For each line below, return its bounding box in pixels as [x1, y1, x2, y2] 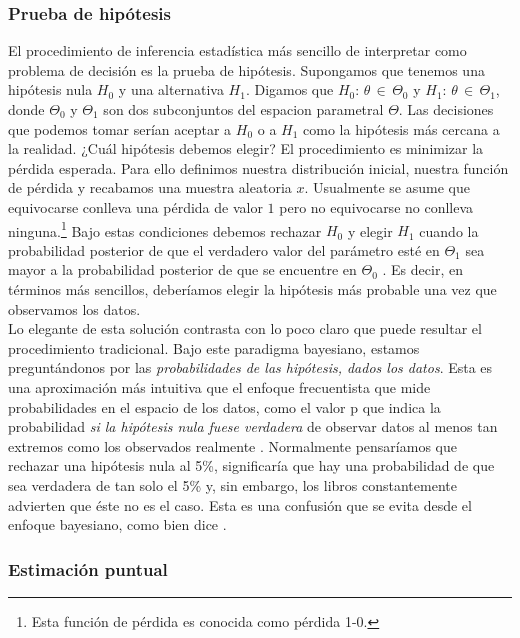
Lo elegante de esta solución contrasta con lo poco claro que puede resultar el [8, 318, 482, 339]
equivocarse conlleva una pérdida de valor [8, 196, 263, 217]
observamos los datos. [8, 298, 141, 319]
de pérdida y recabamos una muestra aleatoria [8, 177, 292, 198]
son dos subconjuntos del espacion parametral [103, 99, 384, 119]
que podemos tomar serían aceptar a [8, 118, 232, 139]
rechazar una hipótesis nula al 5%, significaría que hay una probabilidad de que [8, 455, 495, 476]
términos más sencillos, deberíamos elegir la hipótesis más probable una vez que [8, 279, 497, 299]
